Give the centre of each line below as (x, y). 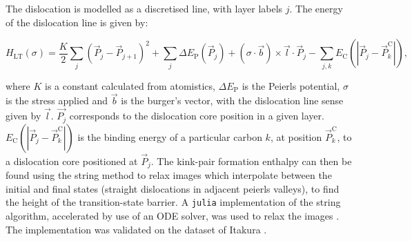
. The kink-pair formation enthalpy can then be (251, 161)
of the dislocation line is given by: (77, 22)
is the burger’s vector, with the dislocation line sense (232, 100)
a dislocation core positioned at (72, 161)
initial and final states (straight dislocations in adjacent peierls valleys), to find (173, 188)
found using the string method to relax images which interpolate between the (169, 175)
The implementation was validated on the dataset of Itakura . (136, 229)
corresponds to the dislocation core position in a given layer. (197, 116)
